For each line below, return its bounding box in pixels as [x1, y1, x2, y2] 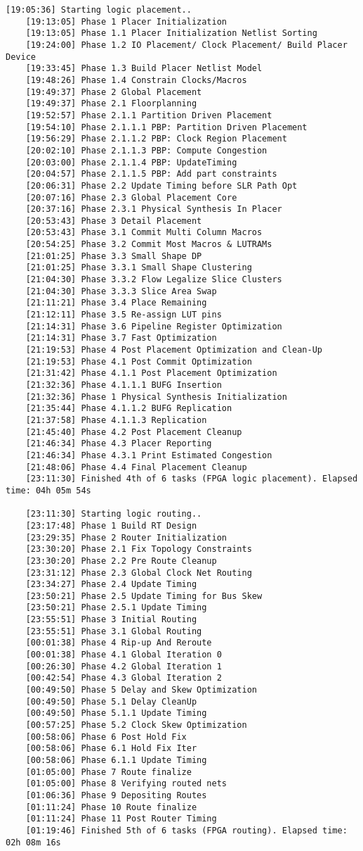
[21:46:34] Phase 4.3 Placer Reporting [25, 439, 212, 449]
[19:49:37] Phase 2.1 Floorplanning [25, 99, 197, 109]
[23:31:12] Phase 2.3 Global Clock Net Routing [25, 567, 252, 578]
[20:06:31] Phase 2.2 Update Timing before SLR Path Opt [25, 180, 298, 191]
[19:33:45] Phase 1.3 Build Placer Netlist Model [25, 63, 263, 74]
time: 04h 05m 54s [6, 485, 91, 496]
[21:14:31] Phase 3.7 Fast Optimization [25, 333, 217, 343]
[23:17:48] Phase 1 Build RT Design [25, 520, 197, 531]
